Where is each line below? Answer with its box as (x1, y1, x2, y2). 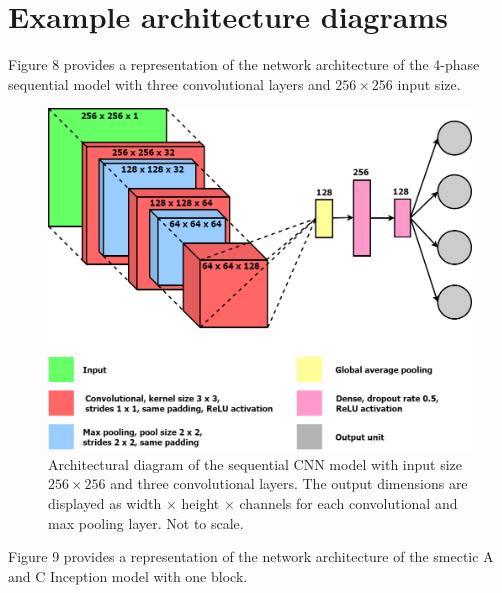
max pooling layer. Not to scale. (48, 512, 244, 533)
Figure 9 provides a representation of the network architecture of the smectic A (8, 546, 494, 567)
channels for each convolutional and (239, 493, 458, 514)
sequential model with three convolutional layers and (8, 73, 331, 94)
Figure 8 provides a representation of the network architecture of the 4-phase (8, 54, 480, 75)
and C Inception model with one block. (8, 565, 248, 586)
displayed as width (48, 493, 162, 514)
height (181, 493, 220, 514)
